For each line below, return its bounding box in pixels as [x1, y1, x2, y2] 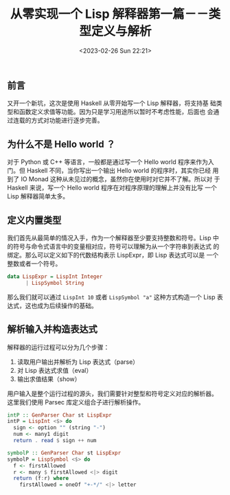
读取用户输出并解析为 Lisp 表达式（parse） [16, 358, 139, 366]
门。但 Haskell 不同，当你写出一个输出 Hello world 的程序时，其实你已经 [7, 166, 211, 175]
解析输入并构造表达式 [7, 323, 97, 335]
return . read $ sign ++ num [13, 437, 97, 444]
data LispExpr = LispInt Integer [7, 273, 103, 280]
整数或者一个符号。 [7, 259, 62, 268]
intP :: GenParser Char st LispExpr [7, 411, 112, 419]
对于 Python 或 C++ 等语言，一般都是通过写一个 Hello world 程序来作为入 [7, 158, 214, 166]
